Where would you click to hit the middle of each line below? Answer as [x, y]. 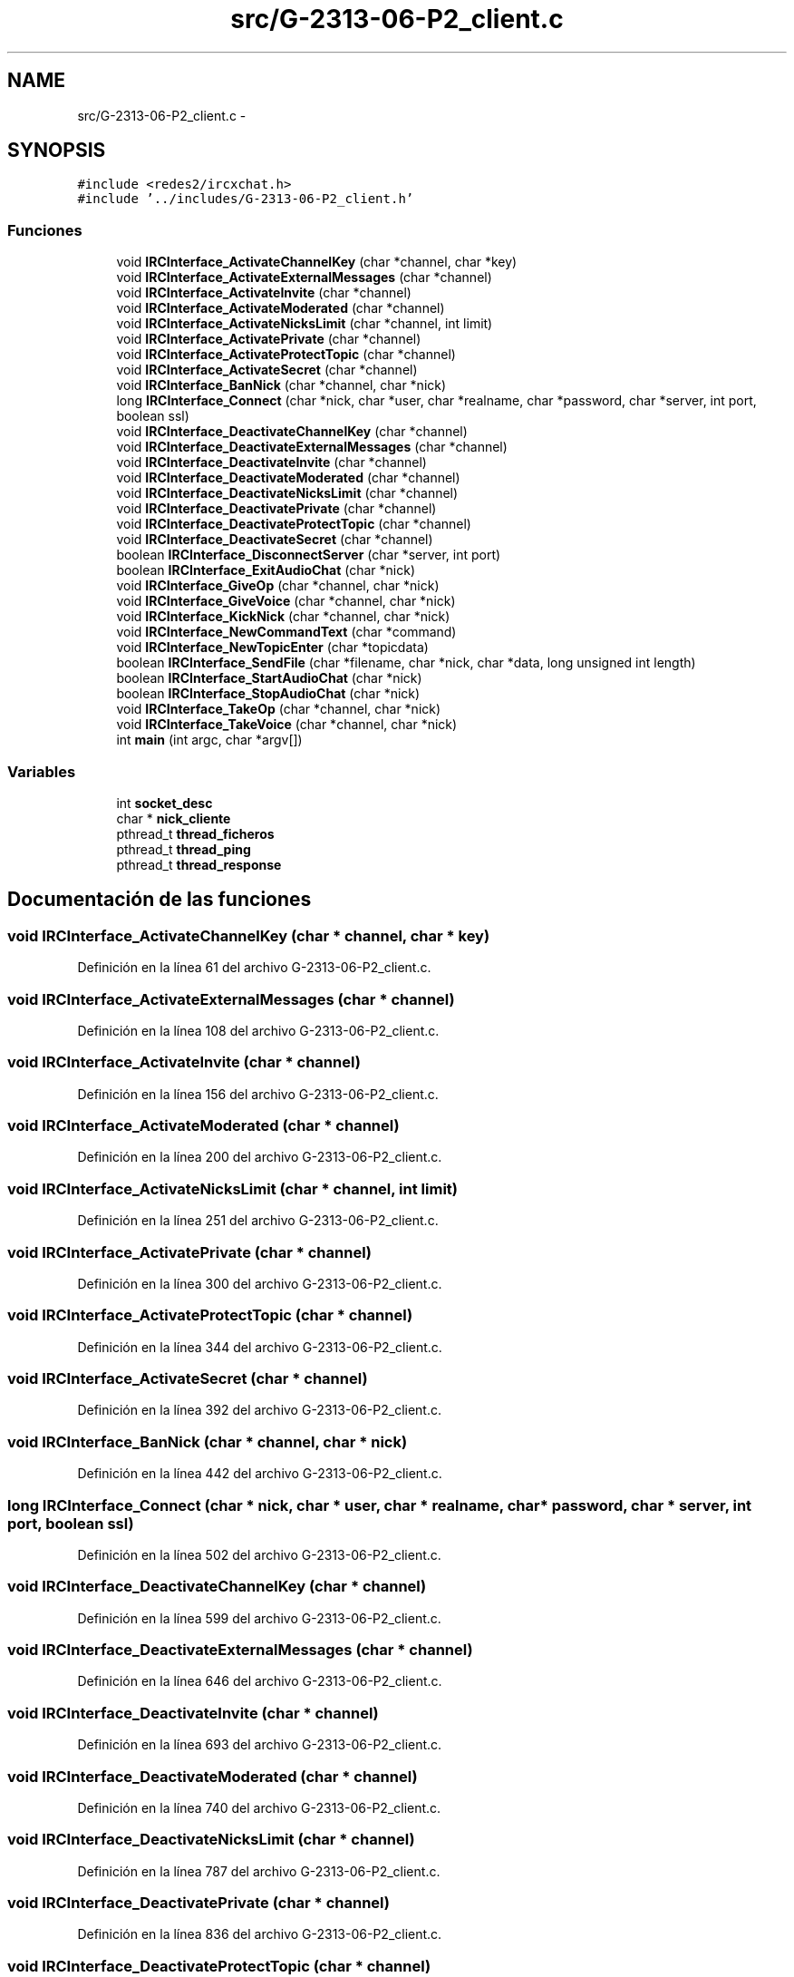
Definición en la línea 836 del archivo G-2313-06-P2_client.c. [260, 1934]
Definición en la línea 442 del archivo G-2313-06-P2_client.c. [260, 1474]
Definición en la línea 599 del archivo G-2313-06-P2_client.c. [259, 1618]
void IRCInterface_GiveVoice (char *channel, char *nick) [286, 601]
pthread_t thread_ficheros [195, 833]
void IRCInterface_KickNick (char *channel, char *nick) [283, 617]
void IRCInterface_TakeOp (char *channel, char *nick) [279, 709]
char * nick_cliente [174, 818]
